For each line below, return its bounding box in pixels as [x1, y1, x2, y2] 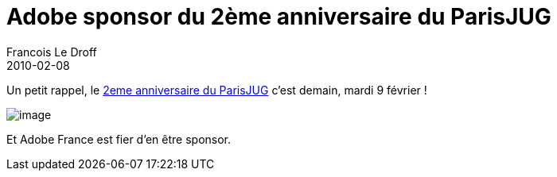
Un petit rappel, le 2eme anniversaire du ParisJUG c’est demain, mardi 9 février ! [6, 83, 427, 97]
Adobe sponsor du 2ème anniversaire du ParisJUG [6, 3, 551, 30]
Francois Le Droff [6, 44, 97, 59]
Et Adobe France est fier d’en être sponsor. [6, 132, 232, 146]
